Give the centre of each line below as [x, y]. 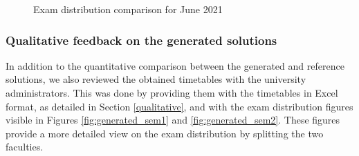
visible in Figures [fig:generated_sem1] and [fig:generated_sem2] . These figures [173, 120]
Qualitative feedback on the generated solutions [141, 40]
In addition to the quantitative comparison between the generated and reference [175, 65]
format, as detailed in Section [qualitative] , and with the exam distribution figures [179, 106]
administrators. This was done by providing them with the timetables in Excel [172, 92]
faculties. [25, 147]
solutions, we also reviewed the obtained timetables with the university [156, 79]
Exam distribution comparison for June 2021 [128, 9]
